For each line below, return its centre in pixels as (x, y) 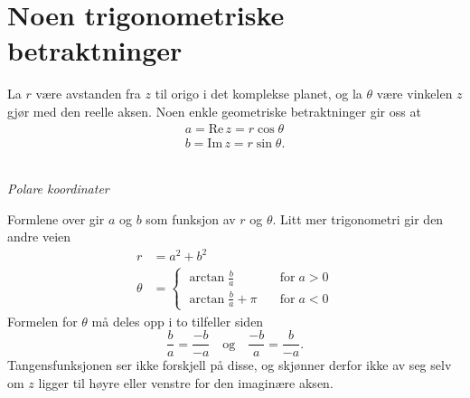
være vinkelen (414, 94)
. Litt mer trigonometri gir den (358, 218)
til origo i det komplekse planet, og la (258, 94)
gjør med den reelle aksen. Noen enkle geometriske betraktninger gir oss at (214, 111)
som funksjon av (191, 218)
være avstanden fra (88, 94)
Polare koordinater (58, 189)
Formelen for (42, 321)
